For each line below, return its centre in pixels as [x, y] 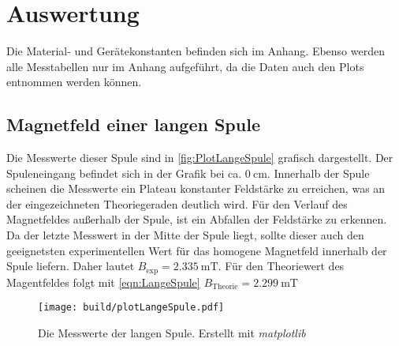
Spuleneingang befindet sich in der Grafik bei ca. [124, 173]
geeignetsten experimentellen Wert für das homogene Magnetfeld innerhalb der [197, 250]
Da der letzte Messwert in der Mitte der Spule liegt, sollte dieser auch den [185, 235]
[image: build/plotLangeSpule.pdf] [131, 308]
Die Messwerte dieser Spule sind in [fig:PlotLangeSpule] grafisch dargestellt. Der [200, 158]
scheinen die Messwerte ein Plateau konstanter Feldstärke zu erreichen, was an [196, 188]
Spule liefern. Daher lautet [71, 266]
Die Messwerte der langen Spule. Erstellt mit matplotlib [172, 332]
